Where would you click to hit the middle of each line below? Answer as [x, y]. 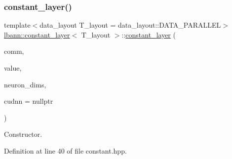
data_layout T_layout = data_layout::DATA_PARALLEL [130, 25]
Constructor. [23, 134]
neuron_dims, [25, 84]
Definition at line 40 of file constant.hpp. [65, 150]
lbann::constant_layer [37, 34]
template [17, 25]
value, [13, 68]
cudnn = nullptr [29, 101]
